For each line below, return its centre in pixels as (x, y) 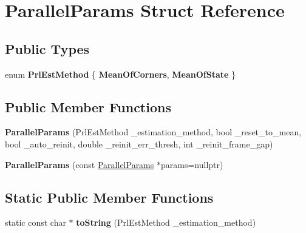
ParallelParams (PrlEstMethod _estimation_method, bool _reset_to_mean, (153, 132)
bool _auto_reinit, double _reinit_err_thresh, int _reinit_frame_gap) (139, 144)
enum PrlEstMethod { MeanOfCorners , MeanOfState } (121, 74)
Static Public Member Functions (109, 197)
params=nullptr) (192, 164)
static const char (36, 222)
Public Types (47, 48)
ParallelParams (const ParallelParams (80, 164)
